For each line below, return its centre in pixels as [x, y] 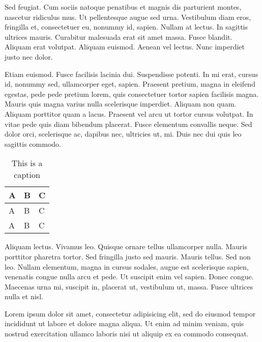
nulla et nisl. [24, 296]
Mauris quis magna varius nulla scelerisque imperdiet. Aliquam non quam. [121, 104]
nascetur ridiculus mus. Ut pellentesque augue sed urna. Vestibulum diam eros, [128, 17]
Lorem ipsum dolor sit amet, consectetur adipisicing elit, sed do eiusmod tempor [130, 313]
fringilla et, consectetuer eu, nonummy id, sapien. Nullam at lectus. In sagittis [126, 27]
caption [27, 175]
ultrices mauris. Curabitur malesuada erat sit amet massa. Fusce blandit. [119, 36]
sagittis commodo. [33, 143]
